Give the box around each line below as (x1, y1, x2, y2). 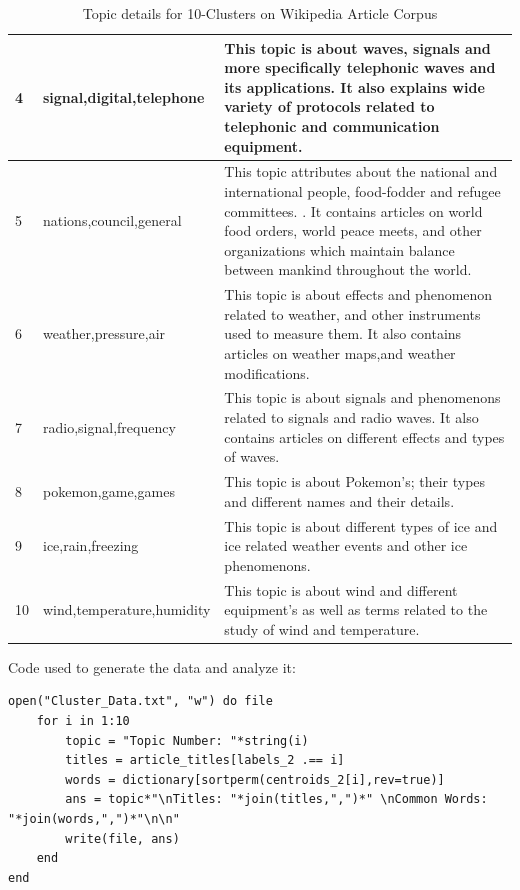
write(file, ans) (65, 831, 180, 846)
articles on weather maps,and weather (224, 343, 456, 363)
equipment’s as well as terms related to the (224, 599, 488, 620)
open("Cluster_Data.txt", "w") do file (8, 694, 273, 709)
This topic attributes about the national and (224, 161, 498, 182)
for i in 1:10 (36, 714, 130, 728)
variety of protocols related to (224, 96, 435, 117)
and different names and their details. (224, 490, 455, 511)
